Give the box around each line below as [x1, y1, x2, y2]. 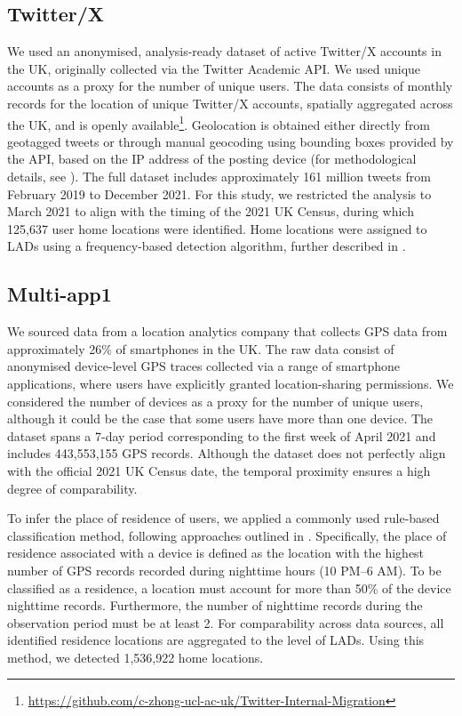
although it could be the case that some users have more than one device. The [7, 409, 434, 428]
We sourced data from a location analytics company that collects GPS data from [7, 322, 448, 341]
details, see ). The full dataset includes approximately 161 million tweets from [7, 167, 431, 186]
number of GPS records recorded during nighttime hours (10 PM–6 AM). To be [7, 560, 442, 579]
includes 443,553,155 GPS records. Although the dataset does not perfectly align [7, 444, 446, 463]
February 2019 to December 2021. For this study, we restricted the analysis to [7, 184, 432, 203]
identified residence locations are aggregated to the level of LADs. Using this [7, 631, 425, 649]
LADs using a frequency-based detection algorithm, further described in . [7, 237, 406, 255]
